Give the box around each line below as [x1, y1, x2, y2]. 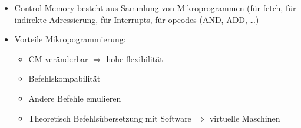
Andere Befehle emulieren [28, 92, 121, 104]
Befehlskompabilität [28, 72, 101, 85]
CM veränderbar [28, 52, 88, 65]
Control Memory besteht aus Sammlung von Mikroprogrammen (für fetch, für [14, 2, 296, 14]
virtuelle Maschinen [209, 112, 280, 124]
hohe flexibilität [106, 52, 163, 65]
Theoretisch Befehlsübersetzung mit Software [28, 112, 191, 124]
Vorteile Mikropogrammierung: [14, 33, 126, 45]
